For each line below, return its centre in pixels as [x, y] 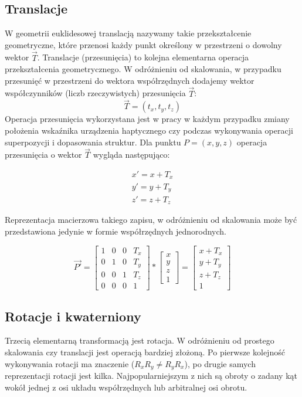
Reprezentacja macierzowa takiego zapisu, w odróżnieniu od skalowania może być [151, 220]
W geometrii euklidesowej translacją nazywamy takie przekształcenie [128, 33]
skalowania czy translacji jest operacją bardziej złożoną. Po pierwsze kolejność [145, 352]
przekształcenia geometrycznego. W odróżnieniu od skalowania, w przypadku [143, 69]
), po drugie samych [220, 363]
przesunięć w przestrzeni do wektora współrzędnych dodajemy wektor [130, 80]
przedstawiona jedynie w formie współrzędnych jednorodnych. [116, 231]
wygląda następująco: [131, 155]
